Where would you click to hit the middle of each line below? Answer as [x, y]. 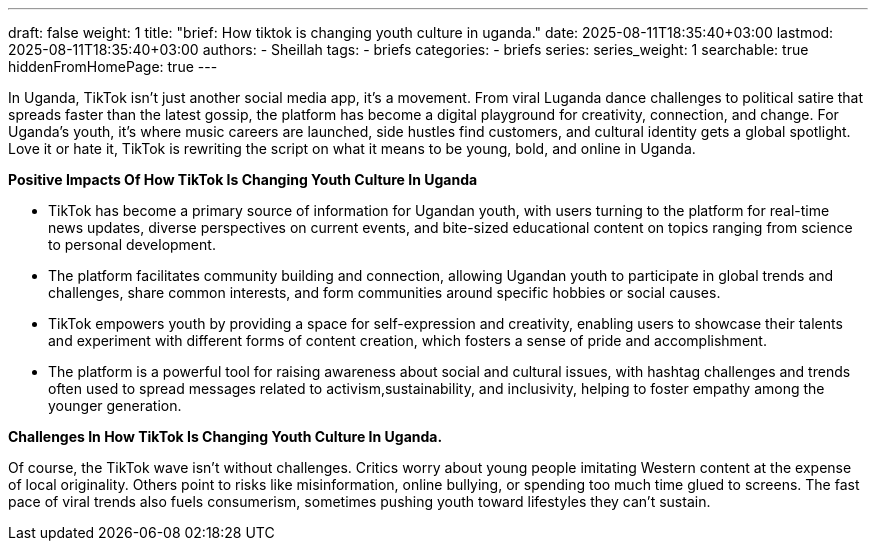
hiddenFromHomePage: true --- [113, 66]
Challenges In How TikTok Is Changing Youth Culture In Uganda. [225, 436]
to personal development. [132, 244]
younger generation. [115, 405]
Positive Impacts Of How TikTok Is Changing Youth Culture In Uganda [243, 179]
